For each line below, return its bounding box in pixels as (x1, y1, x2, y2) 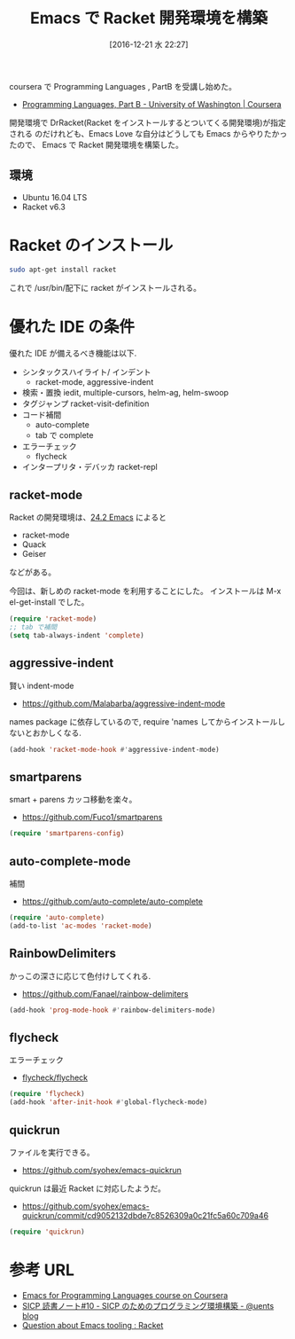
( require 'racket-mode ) (9, 615, 97, 623)
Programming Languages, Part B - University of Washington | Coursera (21, 98, 282, 109)
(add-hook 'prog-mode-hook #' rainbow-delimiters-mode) (9, 1006, 216, 1014)
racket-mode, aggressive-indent (35, 376, 154, 387)
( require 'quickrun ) (9, 1227, 86, 1236)
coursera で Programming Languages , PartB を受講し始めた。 (9, 81, 237, 91)
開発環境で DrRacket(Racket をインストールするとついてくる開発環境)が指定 (9, 117, 286, 128)
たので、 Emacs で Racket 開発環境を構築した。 (9, 139, 184, 150)
